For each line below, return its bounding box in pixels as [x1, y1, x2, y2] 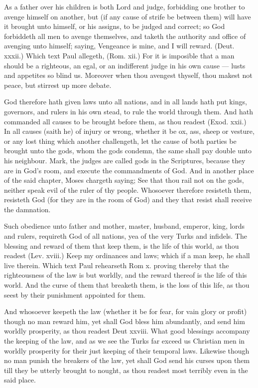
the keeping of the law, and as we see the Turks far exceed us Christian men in [4, 336, 245, 346]
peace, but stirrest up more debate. [4, 79, 112, 90]
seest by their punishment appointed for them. [4, 289, 146, 300]
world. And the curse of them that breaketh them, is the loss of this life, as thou [4, 280, 250, 290]
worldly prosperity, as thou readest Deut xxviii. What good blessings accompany [4, 326, 250, 336]
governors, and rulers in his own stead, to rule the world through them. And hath [4, 106, 253, 116]
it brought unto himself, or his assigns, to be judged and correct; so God [4, 21, 225, 31]
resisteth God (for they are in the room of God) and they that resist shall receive [4, 194, 252, 205]
